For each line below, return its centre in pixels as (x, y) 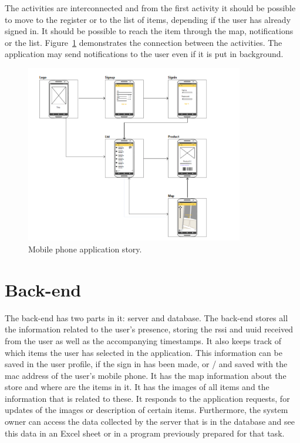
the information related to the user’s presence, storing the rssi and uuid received (149, 329)
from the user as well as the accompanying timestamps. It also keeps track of (143, 340)
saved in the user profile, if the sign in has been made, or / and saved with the (146, 364)
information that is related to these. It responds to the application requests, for (147, 398)
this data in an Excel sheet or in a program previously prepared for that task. (145, 433)
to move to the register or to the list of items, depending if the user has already (148, 19)
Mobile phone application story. (85, 249)
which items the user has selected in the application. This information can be (144, 352)
